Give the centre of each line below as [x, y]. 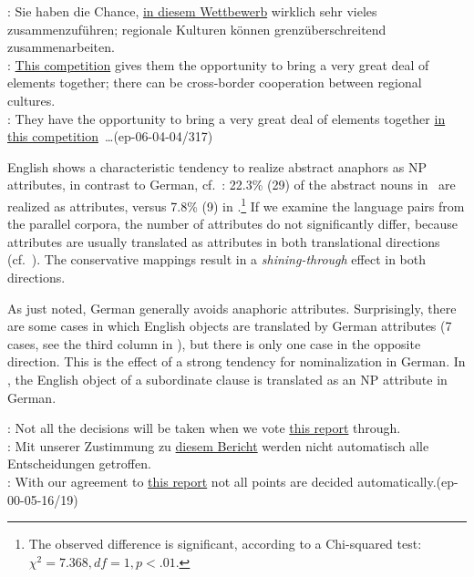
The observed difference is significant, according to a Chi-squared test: [225, 544]
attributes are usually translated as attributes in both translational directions [224, 241]
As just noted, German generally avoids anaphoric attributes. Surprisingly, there [232, 308]
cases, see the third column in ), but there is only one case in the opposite [214, 343]
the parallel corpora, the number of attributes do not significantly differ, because [233, 224]
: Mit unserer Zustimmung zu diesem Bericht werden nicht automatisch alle [218, 445]
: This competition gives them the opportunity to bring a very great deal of [218, 64]
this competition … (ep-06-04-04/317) [110, 136]
